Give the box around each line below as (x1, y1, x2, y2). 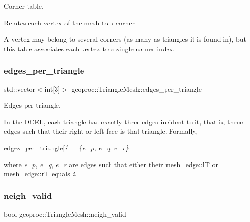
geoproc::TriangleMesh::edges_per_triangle (71, 83, 202, 94)
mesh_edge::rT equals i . (4, 169, 77, 179)
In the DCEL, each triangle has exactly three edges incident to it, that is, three (4, 116, 243, 126)
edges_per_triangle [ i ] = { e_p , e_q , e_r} (4, 142, 129, 152)
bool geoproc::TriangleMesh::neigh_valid (4, 208, 126, 219)
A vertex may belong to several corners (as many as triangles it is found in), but (4, 34, 246, 44)
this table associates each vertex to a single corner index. (4, 43, 175, 53)
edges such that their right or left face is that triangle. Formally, (4, 126, 197, 136)
